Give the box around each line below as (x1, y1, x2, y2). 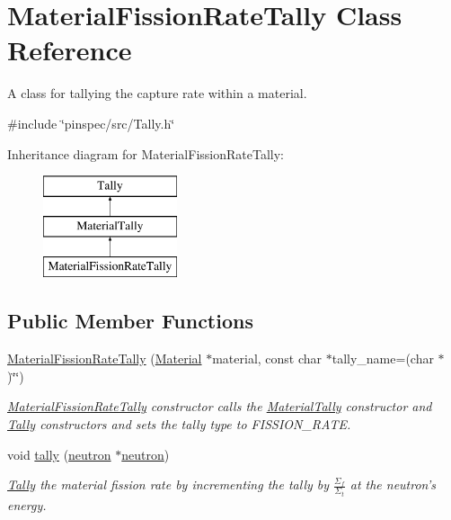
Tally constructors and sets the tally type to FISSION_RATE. (7, 415, 351, 434)
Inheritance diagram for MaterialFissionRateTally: (7, 144, 284, 163)
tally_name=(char (332, 349, 434, 368)
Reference (7, 31, 132, 68)
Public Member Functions (7, 307, 253, 335)
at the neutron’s (349, 475, 437, 494)
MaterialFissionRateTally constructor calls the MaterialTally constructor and (7, 397, 432, 416)
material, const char (212, 349, 323, 368)
